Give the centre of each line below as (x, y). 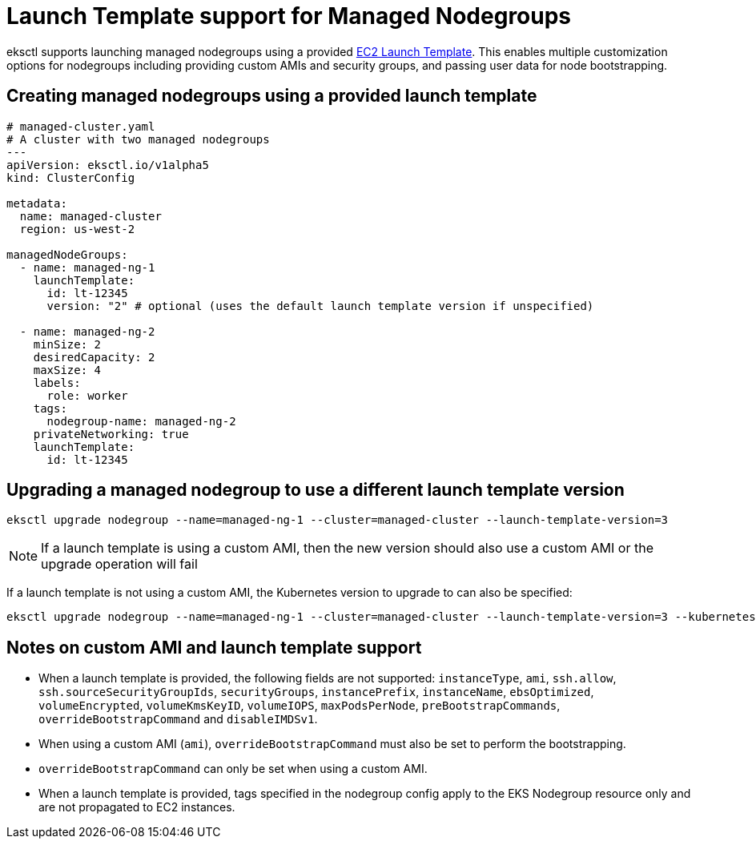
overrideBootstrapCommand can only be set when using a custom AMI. (233, 769)
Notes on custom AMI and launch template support (214, 647)
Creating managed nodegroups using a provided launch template (272, 96)
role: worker (87, 395)
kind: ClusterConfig (71, 177)
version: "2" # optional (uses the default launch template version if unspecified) (320, 306)
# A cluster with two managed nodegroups (138, 139)
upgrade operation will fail (119, 564)
